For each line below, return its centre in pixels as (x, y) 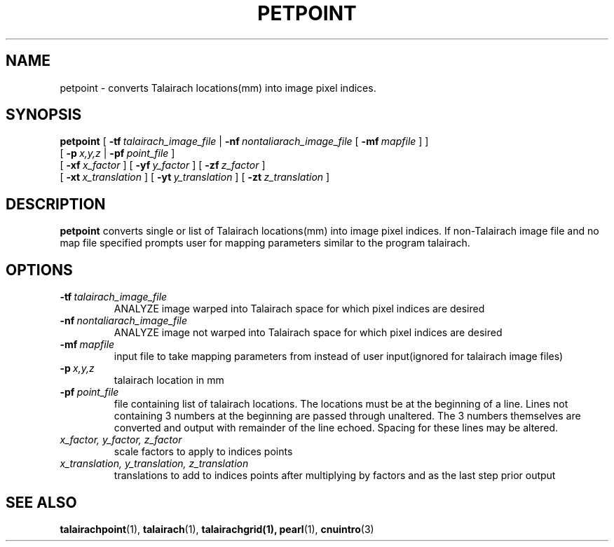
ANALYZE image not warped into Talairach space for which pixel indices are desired (308, 333)
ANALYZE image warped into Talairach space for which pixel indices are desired (299, 309)
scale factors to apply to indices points (203, 452)
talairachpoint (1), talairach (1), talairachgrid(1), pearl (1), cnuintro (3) (217, 529)
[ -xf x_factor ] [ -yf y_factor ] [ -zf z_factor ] (163, 165)
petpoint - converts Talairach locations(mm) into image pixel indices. (218, 88)
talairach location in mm (169, 380)
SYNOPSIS (44, 115)
